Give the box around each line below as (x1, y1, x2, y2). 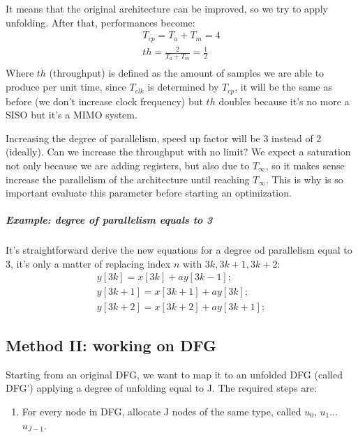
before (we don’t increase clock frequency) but (6, 93, 203, 108)
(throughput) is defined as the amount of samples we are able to (49, 66, 325, 80)
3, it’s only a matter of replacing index (6, 256, 171, 270)
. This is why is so (266, 171, 343, 186)
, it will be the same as (234, 79, 332, 94)
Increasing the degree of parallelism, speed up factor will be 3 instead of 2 (6, 130, 322, 145)
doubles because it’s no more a (218, 93, 350, 108)
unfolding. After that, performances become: (6, 15, 195, 29)
